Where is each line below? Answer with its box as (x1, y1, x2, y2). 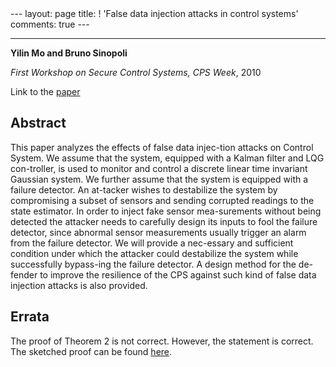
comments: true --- (10, 18, 90, 30)
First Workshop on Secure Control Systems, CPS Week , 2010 (10, 67, 262, 78)
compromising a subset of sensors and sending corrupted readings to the (10, 194, 315, 206)
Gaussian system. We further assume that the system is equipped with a (10, 173, 309, 185)
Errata (10, 308, 50, 326)
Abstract (10, 115, 67, 132)
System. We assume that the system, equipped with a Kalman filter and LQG (10, 152, 325, 164)
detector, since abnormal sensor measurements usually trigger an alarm (10, 226, 307, 238)
